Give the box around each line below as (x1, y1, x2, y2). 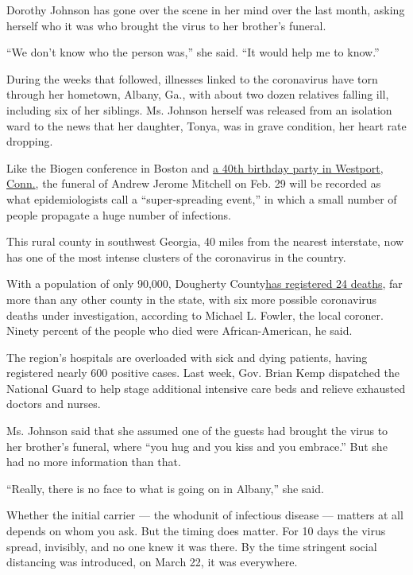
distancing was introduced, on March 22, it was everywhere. (6, 554, 298, 570)
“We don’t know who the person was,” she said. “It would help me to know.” (6, 44, 380, 60)
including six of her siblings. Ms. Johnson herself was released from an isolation (6, 101, 392, 118)
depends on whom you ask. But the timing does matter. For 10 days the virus (6, 523, 386, 539)
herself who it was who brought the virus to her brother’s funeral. (6, 17, 326, 33)
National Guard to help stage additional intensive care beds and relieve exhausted (6, 379, 406, 396)
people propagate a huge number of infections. (6, 206, 231, 223)
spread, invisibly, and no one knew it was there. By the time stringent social (6, 538, 377, 554)
